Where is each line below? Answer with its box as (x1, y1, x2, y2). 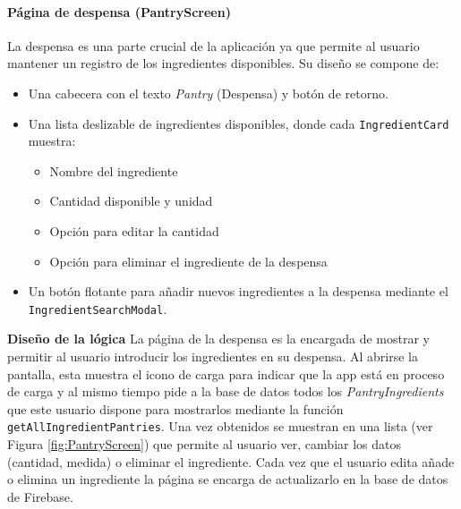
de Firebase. (7, 487, 73, 505)
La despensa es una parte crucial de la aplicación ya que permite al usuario (7, 36, 420, 55)
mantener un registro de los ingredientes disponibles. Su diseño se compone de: (7, 54, 440, 72)
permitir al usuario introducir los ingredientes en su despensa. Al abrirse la (7, 347, 418, 366)
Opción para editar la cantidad (49, 222, 219, 241)
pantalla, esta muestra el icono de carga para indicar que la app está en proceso (7, 364, 445, 383)
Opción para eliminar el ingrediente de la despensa (49, 251, 328, 270)
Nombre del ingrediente (49, 161, 178, 180)
